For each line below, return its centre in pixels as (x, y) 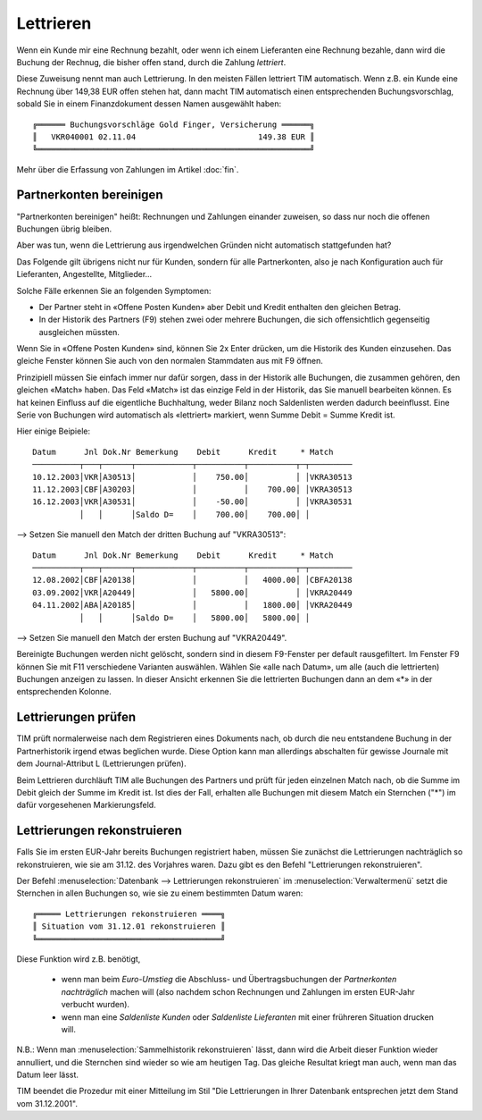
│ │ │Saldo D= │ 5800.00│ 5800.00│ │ (195, 618)
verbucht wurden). (95, 1005)
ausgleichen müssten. (79, 332)
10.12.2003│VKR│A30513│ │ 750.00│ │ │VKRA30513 (192, 477)
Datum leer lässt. (48, 1075)
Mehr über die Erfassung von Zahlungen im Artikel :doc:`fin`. (128, 169)
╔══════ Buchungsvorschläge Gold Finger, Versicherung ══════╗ (174, 124)
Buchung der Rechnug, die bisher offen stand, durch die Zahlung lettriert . (151, 62)
